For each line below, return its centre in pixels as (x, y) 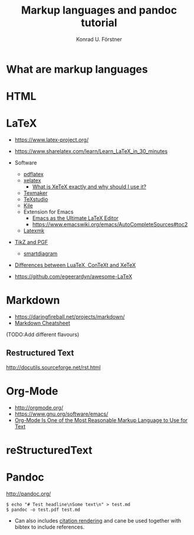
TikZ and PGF (31, 242)
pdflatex (34, 174)
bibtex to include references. (50, 527)
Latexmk (34, 231)
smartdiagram (40, 254)
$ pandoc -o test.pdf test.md (43, 510)
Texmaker (35, 193)
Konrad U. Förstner (99, 39)
